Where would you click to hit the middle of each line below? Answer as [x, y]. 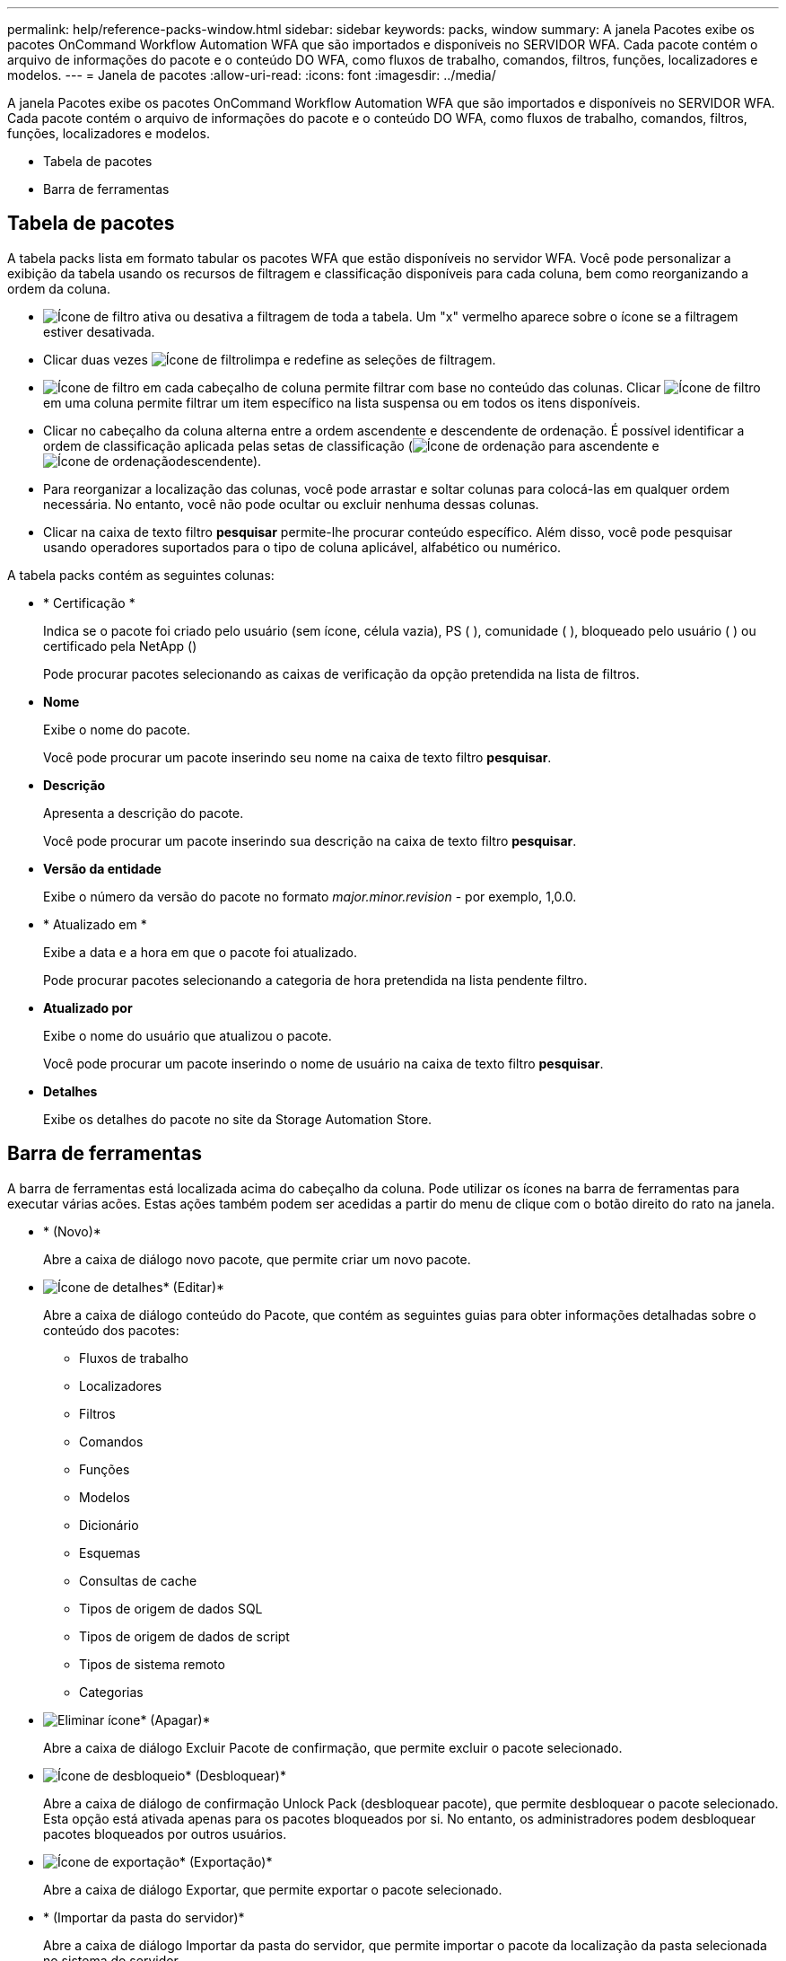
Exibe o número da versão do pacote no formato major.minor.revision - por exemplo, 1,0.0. [310, 896]
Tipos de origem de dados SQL [171, 1608]
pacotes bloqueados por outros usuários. [165, 1833]
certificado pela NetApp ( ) [120, 646]
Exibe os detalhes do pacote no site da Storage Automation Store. [238, 1119]
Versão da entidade [102, 868]
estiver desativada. [99, 331]
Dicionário [109, 1525]
